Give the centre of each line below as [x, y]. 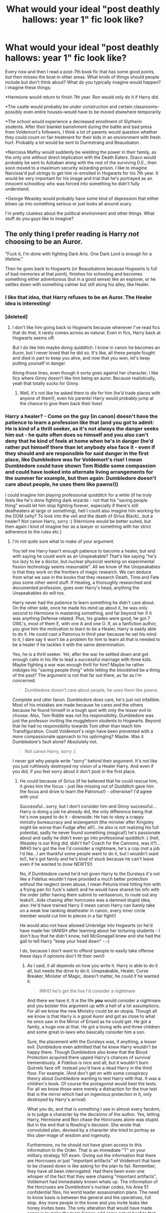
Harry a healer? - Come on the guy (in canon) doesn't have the [82, 416]
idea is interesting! [28, 303]
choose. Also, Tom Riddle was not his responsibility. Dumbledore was [83, 715]
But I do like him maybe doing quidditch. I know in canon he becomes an [86, 347]
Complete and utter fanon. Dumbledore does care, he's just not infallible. [86, 700]
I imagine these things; [28, 87]
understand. [18, 188]
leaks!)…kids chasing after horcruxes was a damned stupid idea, [85, 900]
